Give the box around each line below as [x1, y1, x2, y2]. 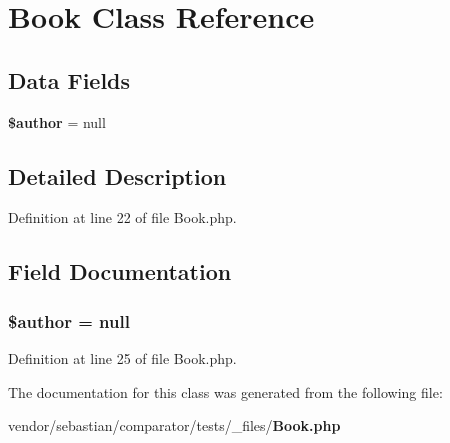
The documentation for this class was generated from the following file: [8, 381, 443, 402]
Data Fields [8, 64, 131, 95]
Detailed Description [8, 160, 227, 191]
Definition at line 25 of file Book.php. [8, 347, 237, 368]
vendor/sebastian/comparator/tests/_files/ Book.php [8, 415, 341, 436]
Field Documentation [8, 256, 232, 287]
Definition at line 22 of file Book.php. [8, 207, 237, 228]
